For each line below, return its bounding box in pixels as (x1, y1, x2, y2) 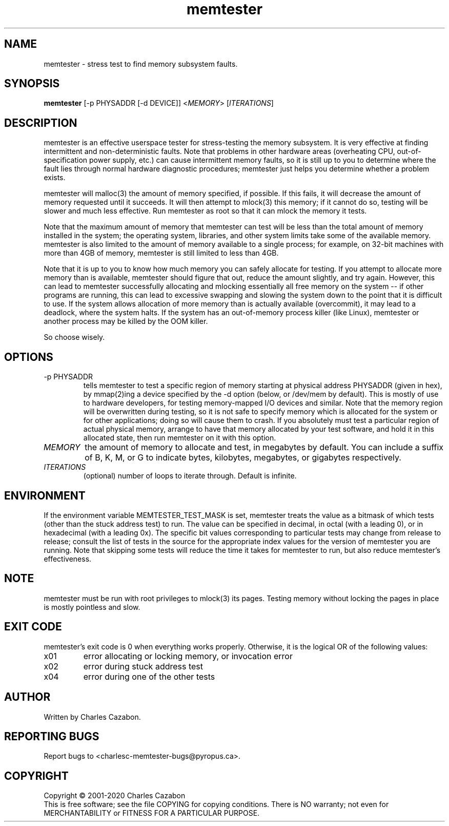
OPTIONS (4, 350, 53, 363)
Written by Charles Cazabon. (44, 712, 141, 721)
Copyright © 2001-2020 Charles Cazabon (44, 791, 186, 800)
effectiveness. (44, 554, 92, 563)
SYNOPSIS (4, 77, 60, 90)
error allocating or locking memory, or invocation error (83, 650, 293, 661)
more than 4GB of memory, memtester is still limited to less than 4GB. (44, 248, 279, 258)
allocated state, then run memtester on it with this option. (83, 433, 276, 443)
